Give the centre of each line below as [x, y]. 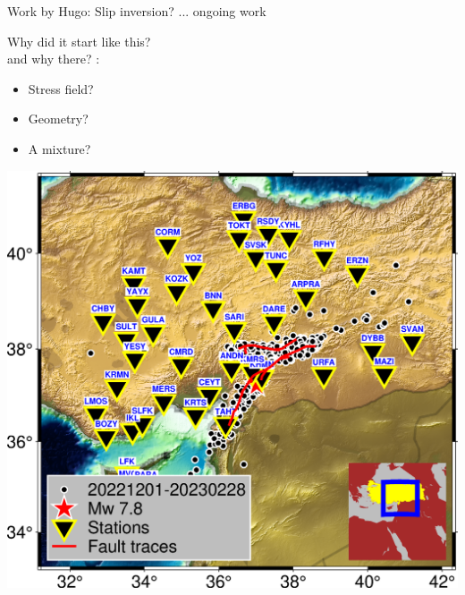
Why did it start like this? [79, 41]
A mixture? [59, 148]
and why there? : [54, 59]
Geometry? [58, 119]
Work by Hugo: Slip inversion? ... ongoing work [137, 11]
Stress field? [61, 88]
